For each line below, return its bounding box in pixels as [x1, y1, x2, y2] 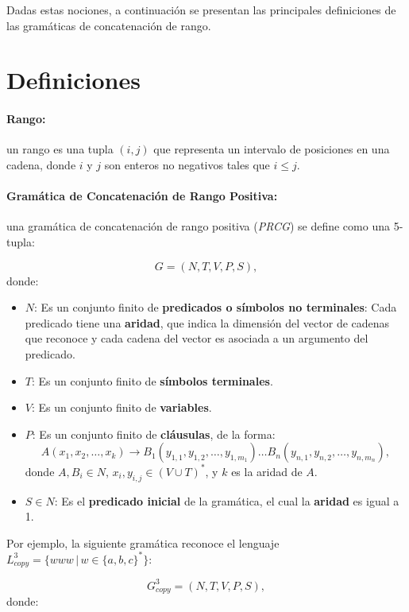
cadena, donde [6, 156, 76, 172]
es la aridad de [231, 463, 303, 479]
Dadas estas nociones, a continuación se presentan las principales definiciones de [6, 2, 396, 17]
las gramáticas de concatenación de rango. [6, 17, 211, 33]
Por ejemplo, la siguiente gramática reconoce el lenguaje [6, 534, 280, 551]
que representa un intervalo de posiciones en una [153, 141, 390, 157]
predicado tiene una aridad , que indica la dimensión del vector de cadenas [25, 314, 390, 331]
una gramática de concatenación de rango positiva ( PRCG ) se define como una [6, 218, 390, 234]
